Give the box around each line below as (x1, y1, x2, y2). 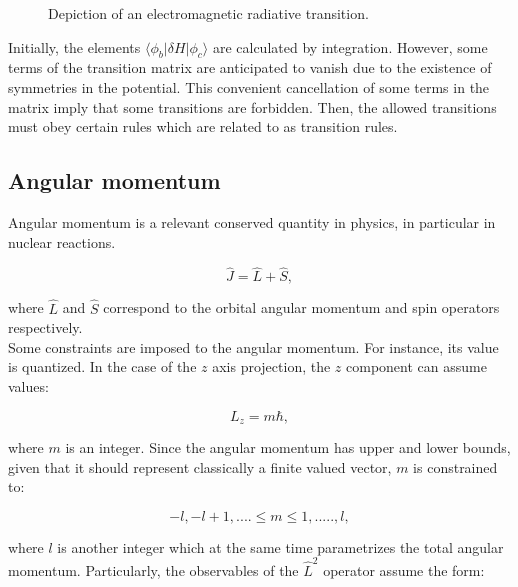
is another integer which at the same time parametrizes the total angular (57, 536, 504, 557)
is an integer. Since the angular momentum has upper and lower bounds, (65, 437, 511, 458)
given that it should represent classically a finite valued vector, (8, 456, 392, 477)
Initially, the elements (8, 36, 141, 57)
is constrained (413, 456, 498, 477)
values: (8, 375, 49, 396)
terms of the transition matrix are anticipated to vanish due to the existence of (8, 57, 492, 78)
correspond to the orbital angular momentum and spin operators (103, 297, 500, 318)
